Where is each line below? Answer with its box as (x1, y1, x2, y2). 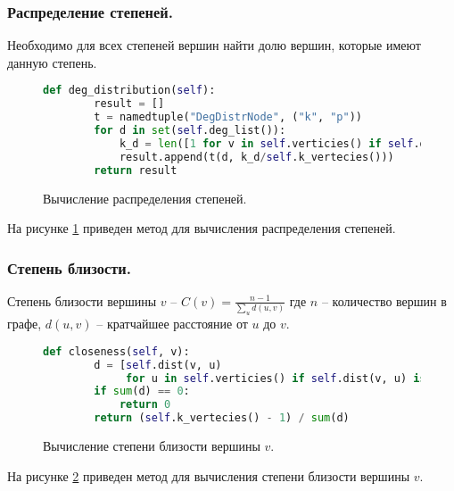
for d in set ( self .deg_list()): (94, 124, 286, 137)
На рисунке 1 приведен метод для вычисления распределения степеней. (7, 219, 396, 237)
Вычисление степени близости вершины (43, 437, 260, 455)
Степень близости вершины (7, 291, 157, 310)
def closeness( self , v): (43, 345, 190, 358)
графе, (7, 314, 42, 333)
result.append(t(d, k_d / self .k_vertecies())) (119, 150, 394, 163)
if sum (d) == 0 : (94, 385, 190, 398)
